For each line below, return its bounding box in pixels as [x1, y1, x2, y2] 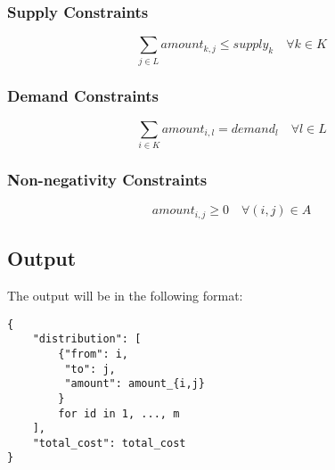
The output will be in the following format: [7, 285, 243, 304]
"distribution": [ [32, 333, 142, 346]
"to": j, [64, 362, 116, 375]
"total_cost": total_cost [32, 436, 186, 449]
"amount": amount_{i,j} [64, 377, 205, 391]
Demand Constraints [7, 85, 159, 107]
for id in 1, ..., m [58, 407, 180, 420]
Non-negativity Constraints [7, 169, 208, 191]
